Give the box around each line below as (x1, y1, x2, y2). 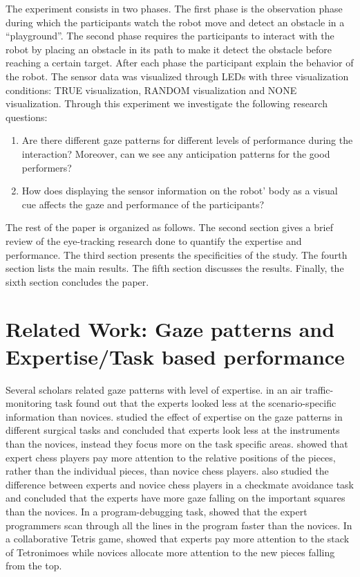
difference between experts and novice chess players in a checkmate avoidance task (6, 477, 354, 491)
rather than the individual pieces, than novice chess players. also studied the (6, 464, 329, 478)
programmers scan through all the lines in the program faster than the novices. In (6, 518, 352, 532)
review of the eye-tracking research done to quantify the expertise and (6, 233, 302, 248)
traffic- (305, 382, 334, 396)
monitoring (6, 396, 52, 410)
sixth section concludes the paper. (6, 274, 149, 288)
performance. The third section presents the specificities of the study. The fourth (6, 247, 348, 262)
